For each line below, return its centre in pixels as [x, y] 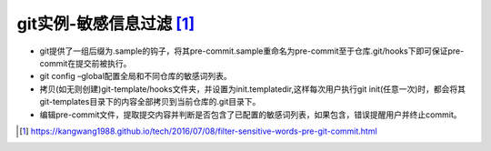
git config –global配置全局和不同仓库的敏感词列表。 [135, 76]
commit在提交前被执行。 [85, 63]
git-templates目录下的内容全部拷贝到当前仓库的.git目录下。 [150, 102]
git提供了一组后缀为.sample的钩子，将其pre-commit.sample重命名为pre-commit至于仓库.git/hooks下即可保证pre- [252, 51]
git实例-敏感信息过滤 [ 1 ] [106, 24]
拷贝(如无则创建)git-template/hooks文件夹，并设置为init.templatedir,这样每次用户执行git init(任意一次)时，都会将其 [253, 89]
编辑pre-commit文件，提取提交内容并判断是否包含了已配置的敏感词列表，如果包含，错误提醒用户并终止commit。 [251, 115]
